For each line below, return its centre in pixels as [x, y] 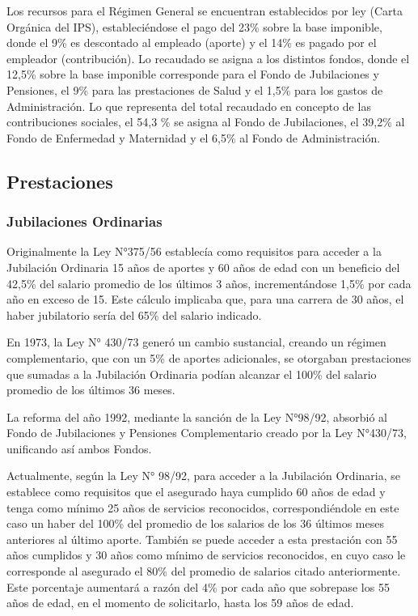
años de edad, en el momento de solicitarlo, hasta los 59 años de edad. [180, 603]
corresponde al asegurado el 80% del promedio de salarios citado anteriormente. [204, 571]
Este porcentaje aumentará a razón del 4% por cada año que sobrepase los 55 [198, 586]
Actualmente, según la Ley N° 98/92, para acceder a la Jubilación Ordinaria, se [203, 476]
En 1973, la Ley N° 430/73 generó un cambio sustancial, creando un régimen [196, 342]
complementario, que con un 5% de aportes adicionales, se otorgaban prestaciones [209, 357]
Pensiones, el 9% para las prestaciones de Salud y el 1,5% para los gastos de [195, 89]
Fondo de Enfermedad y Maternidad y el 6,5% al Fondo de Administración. [194, 137]
